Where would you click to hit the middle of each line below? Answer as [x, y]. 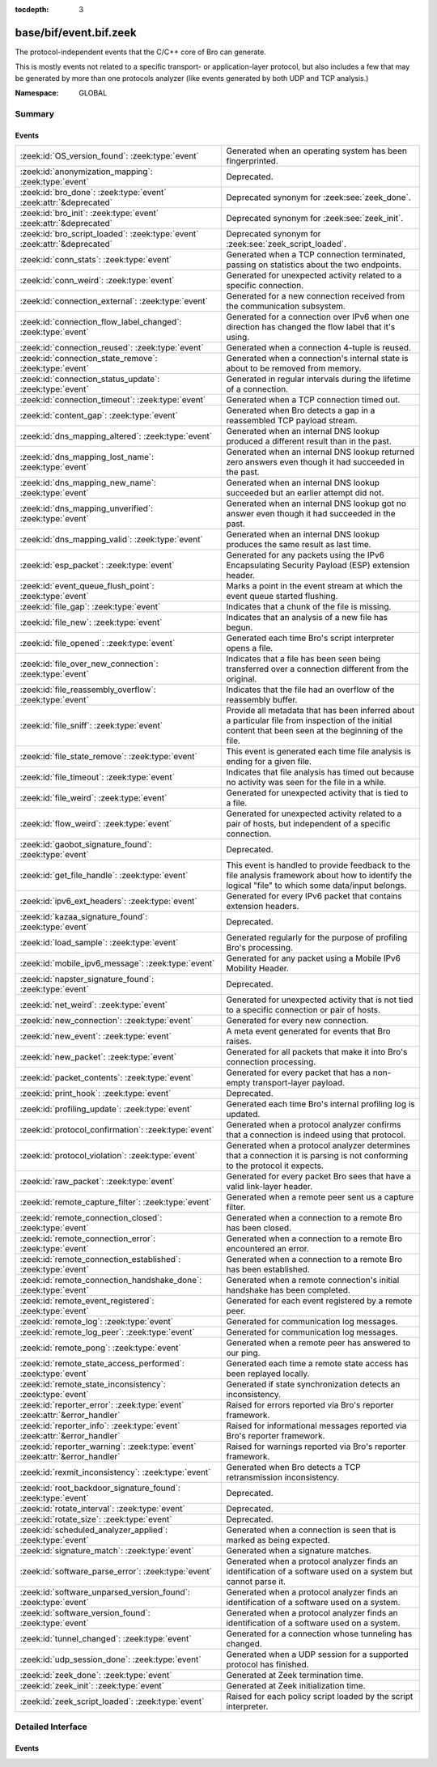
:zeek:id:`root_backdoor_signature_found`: [100, 1488]
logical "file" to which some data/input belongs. [316, 886]
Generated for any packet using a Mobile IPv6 [313, 958]
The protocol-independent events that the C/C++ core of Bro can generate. [140, 52]
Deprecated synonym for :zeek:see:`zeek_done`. [319, 198]
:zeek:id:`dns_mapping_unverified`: [87, 508]
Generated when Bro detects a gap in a [301, 410]
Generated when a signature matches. [299, 1551]
